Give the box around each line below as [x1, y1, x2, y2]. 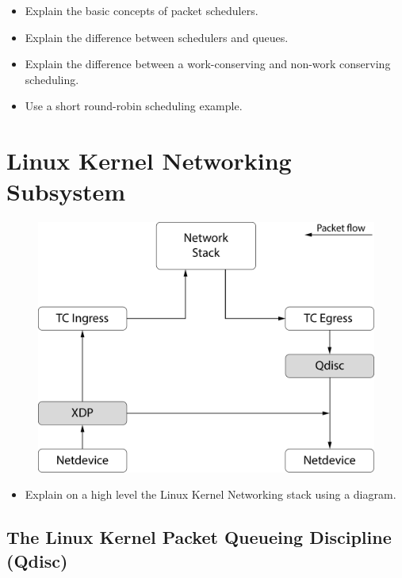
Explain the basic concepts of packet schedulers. [25, 2, 258, 18]
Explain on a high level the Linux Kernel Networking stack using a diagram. [25, 486, 396, 503]
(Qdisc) [6, 548, 68, 572]
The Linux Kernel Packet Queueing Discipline [6, 525, 392, 549]
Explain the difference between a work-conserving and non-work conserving [25, 56, 391, 72]
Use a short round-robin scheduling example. [25, 98, 243, 114]
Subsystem [6, 175, 126, 208]
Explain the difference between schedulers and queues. [25, 29, 289, 45]
